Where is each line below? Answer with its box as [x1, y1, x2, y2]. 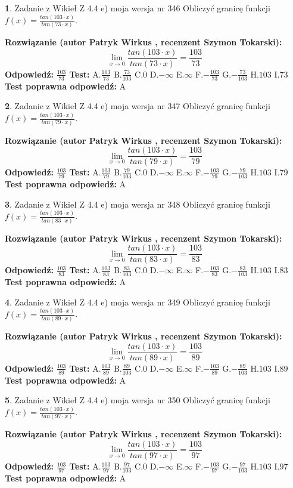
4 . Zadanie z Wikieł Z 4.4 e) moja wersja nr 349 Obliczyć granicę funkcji [5, 295, 270, 308]
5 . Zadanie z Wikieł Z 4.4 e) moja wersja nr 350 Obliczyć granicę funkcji [5, 394, 270, 406]
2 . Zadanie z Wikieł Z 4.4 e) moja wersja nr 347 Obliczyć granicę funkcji [5, 100, 270, 112]
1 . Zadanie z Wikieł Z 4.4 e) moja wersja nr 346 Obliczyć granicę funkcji [5, 2, 270, 14]
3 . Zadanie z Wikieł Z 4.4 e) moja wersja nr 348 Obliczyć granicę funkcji [5, 197, 270, 210]
